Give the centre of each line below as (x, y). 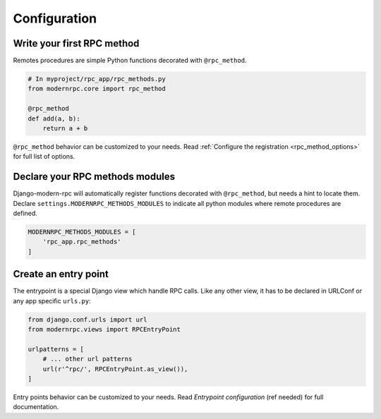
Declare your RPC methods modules (94, 177)
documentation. (36, 407)
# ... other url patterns (87, 359)
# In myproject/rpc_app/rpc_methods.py (97, 79)
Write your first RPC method (76, 43)
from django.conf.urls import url (87, 320)
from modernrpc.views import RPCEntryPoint (104, 329)
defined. (25, 213)
